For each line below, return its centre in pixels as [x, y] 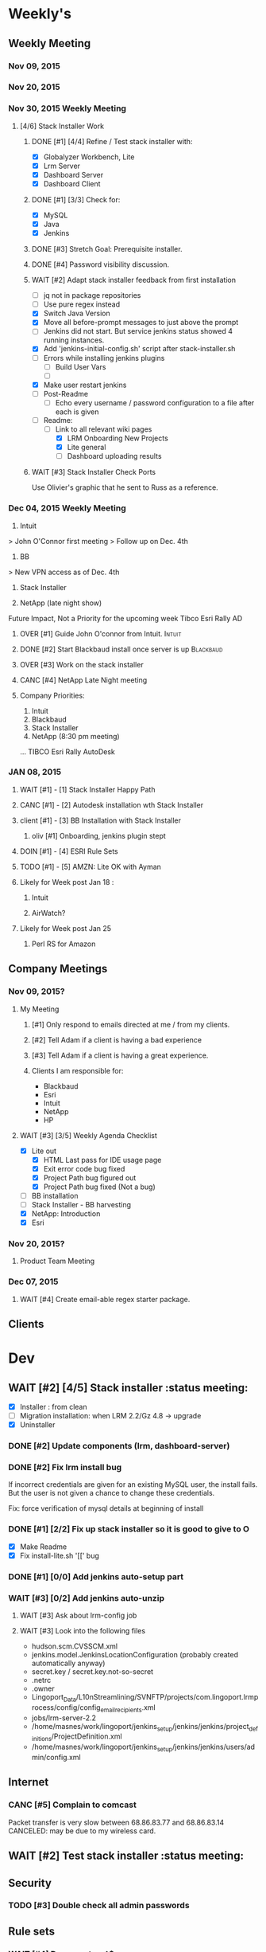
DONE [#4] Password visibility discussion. [100, 264]
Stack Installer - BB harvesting [81, 1204]
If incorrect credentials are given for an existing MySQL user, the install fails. [133, 1485]
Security [30, 1883]
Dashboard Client [72, 183]
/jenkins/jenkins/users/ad [214, 1747]
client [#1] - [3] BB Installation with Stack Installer [100, 820]
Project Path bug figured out [90, 1177]
